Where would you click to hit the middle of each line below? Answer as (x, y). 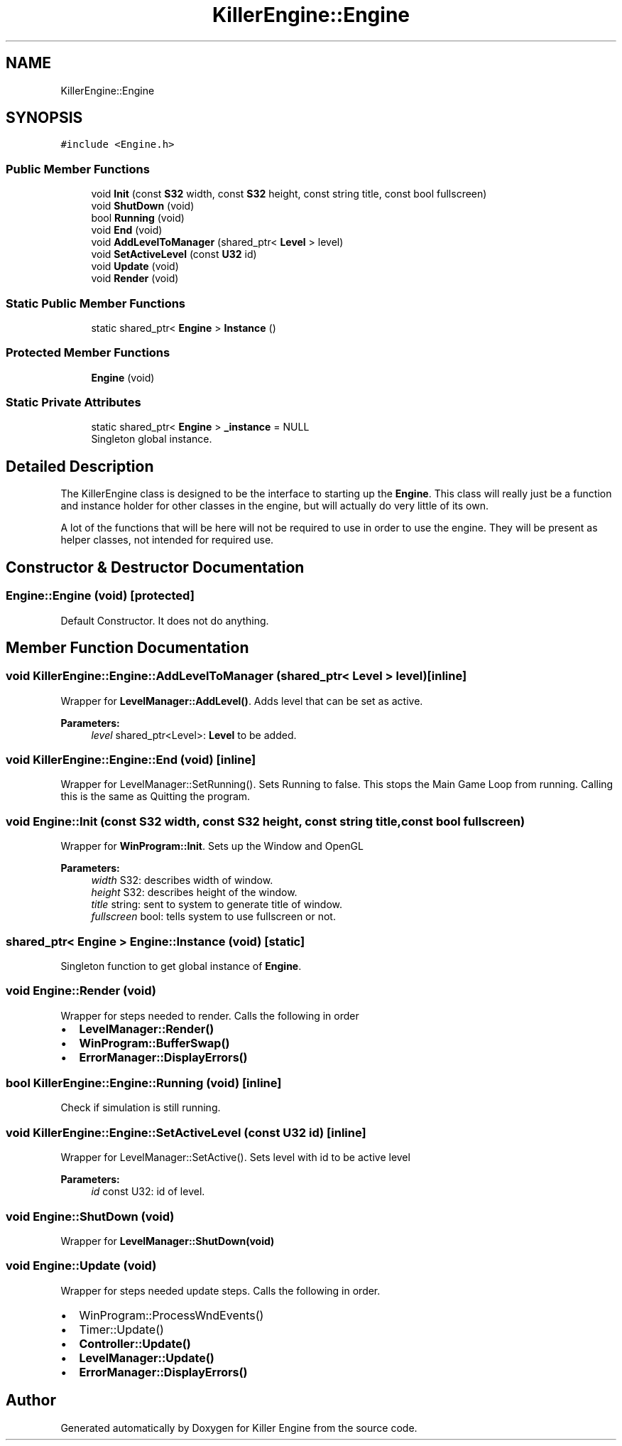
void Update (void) (135, 266)
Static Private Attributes (73, 403)
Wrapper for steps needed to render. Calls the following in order (210, 1015)
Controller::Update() (135, 1343)
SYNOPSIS (44, 118)
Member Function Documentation (127, 647)
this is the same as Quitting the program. (155, 797)
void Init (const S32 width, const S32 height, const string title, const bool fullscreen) (289, 194)
